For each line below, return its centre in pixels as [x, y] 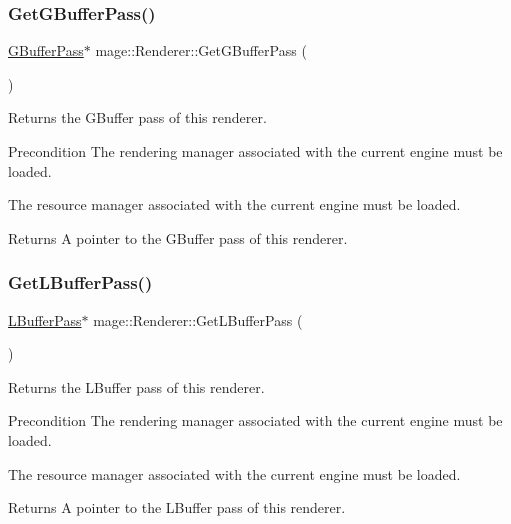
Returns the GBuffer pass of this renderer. [137, 117]
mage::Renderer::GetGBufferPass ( [201, 50]
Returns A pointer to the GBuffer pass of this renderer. [178, 237]
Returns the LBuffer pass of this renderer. [136, 386]
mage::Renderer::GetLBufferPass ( [198, 319]
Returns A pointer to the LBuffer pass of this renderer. [177, 507]
